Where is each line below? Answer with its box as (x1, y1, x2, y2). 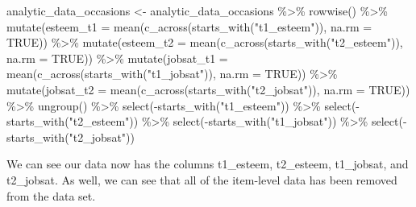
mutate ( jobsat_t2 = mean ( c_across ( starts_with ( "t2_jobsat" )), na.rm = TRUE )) (6, 81, 410, 97)
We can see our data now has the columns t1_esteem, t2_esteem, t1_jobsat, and (6, 155, 409, 172)
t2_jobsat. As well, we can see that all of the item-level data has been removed (6, 171, 397, 188)
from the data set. (6, 187, 96, 204)
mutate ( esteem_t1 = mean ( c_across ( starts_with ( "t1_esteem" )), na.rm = (6, 18, 372, 35)
